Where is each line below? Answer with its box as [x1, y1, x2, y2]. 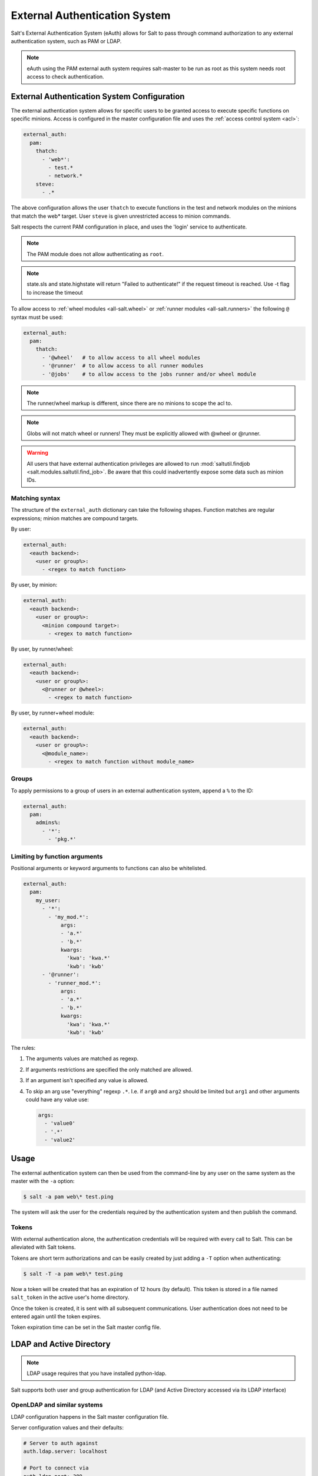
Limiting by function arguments [11, 852, 103, 860]
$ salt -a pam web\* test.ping [23, 1193, 114, 1200]
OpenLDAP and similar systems [11, 1401, 103, 1409]
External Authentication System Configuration [11, 92, 185, 102]
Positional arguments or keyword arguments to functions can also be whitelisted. [11, 864, 207, 871]
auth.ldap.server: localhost [23, 1448, 108, 1455]
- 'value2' [44, 1137, 76, 1144]
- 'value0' [44, 1120, 76, 1127]
